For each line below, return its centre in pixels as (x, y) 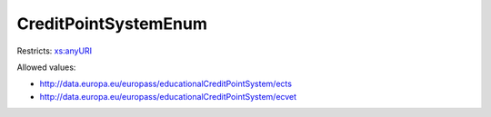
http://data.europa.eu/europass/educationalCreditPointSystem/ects (166, 84)
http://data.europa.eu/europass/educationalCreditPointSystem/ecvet (168, 96)
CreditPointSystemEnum (112, 24)
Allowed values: (46, 67)
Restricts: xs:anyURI (55, 51)
